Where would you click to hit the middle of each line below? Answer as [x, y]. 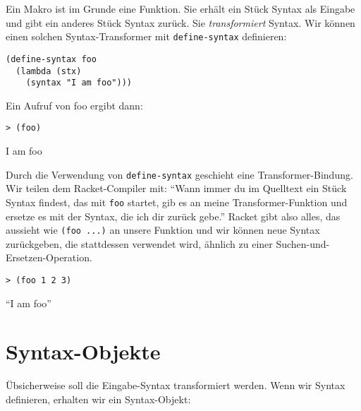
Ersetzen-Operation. [49, 257]
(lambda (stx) [49, 71]
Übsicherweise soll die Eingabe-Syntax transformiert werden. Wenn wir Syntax [176, 385]
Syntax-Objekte [83, 351]
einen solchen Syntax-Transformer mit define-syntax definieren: [146, 36]
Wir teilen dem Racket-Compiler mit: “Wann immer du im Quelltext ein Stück [176, 188]
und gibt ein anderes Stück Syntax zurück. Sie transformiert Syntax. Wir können [180, 22]
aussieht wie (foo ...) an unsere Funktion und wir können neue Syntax [163, 230]
